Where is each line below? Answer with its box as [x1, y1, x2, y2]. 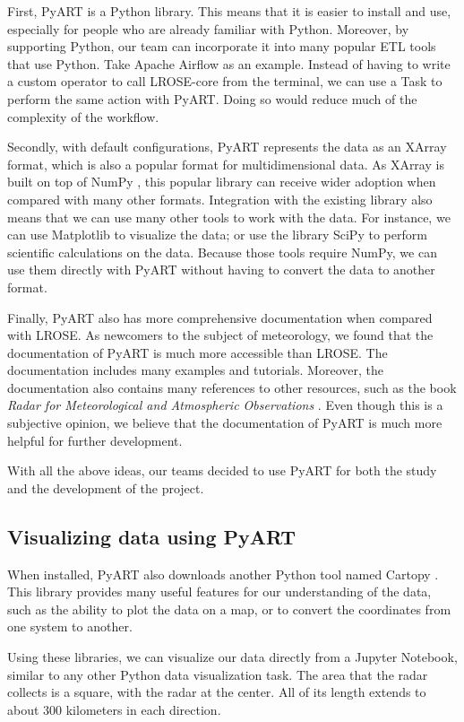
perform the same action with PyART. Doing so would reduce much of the [7, 89, 417, 108]
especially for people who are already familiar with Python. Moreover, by [7, 19, 409, 38]
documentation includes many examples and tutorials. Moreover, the [7, 361, 383, 379]
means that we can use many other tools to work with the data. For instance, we [7, 207, 451, 226]
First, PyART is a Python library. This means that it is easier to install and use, [7, 2, 451, 20]
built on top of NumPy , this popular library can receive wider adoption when [7, 172, 436, 191]
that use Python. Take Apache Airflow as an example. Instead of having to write [7, 54, 451, 73]
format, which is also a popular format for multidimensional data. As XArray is [7, 154, 444, 173]
